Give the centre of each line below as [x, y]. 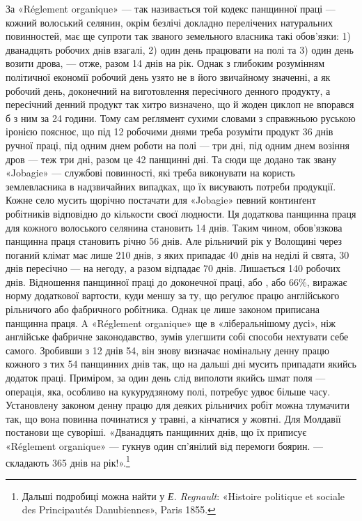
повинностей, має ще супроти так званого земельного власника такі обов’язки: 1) [178, 36]
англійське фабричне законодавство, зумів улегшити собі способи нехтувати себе [177, 337]
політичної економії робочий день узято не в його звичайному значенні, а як [168, 76]
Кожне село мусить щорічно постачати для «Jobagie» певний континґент [161, 200]
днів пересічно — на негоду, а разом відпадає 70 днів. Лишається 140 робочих [173, 268]
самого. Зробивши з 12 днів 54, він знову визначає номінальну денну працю [167, 350]
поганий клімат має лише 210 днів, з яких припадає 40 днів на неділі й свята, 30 [178, 254]
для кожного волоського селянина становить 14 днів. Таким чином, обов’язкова [174, 227]
